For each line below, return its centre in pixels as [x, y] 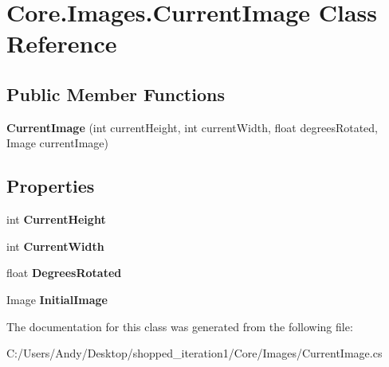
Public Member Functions [116, 94]
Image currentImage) [58, 143]
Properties [51, 186]
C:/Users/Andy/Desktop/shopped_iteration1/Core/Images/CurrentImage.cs [194, 353]
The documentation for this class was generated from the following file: [180, 326]
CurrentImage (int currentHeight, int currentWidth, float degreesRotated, [192, 127]
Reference [62, 43]
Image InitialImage [57, 299]
